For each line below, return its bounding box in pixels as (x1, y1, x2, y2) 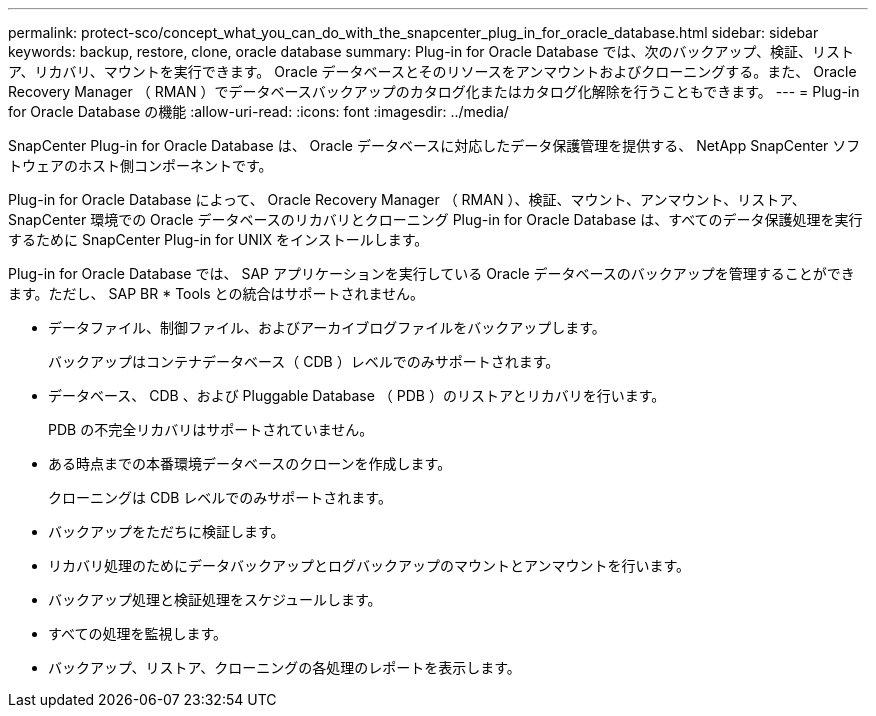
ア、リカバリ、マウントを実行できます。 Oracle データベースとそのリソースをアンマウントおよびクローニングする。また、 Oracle (8, 63, 857, 80)
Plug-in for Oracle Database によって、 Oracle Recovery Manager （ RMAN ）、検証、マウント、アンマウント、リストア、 (8, 191, 806, 208)
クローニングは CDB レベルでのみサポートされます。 (48, 489, 392, 506)
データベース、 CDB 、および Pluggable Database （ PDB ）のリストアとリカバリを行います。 (48, 387, 666, 404)
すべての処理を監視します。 (48, 625, 228, 642)
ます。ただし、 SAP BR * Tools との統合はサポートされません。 (8, 285, 425, 302)
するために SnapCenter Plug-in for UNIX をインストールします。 (8, 231, 429, 248)
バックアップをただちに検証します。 (48, 523, 285, 540)
